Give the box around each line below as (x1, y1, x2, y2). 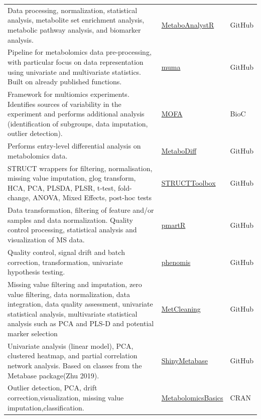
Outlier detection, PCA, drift (8, 382, 97, 393)
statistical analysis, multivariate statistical (8, 308, 138, 319)
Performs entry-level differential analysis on (8, 141, 141, 151)
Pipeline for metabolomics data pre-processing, (8, 47, 152, 57)
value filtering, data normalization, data (8, 289, 130, 299)
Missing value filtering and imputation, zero (8, 278, 142, 289)
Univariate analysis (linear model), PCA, (8, 340, 134, 351)
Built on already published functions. (8, 76, 122, 87)
